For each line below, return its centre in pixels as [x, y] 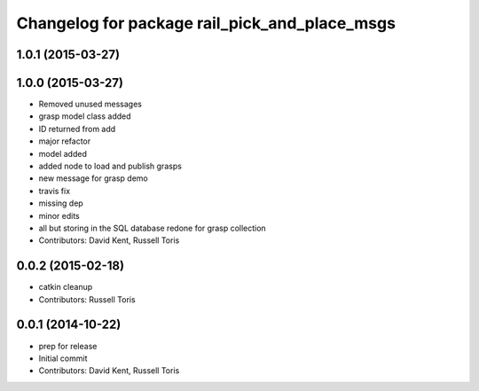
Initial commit [63, 358]
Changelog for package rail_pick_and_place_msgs [206, 23]
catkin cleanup [66, 287]
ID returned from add [77, 129]
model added [63, 153]
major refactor [65, 141]
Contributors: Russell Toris [87, 299]
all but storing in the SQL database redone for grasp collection [152, 228]
